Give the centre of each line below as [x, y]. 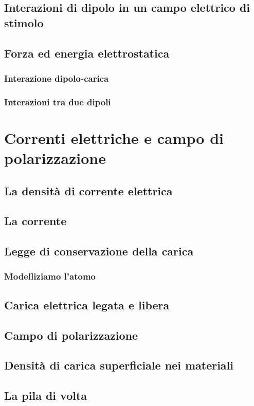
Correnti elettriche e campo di [114, 137]
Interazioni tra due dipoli [58, 101]
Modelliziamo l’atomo [50, 276]
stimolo [24, 22]
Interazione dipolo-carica [57, 78]
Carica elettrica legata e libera [87, 304]
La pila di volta [46, 395]
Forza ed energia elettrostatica [87, 53]
